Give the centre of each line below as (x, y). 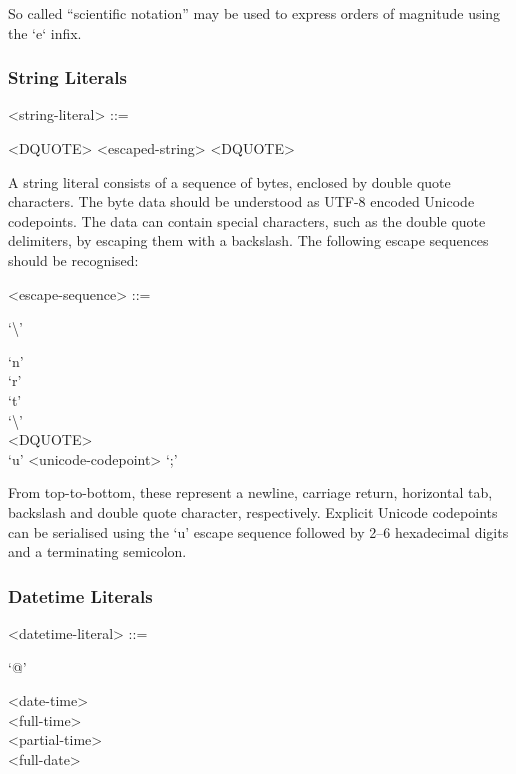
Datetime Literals (80, 595)
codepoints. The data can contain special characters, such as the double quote (247, 220)
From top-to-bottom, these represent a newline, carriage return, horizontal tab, (250, 492)
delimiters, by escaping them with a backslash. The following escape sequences (248, 240)
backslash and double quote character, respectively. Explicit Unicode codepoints (253, 511)
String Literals (67, 77)
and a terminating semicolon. (97, 551)
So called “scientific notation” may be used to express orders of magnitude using (254, 13)
